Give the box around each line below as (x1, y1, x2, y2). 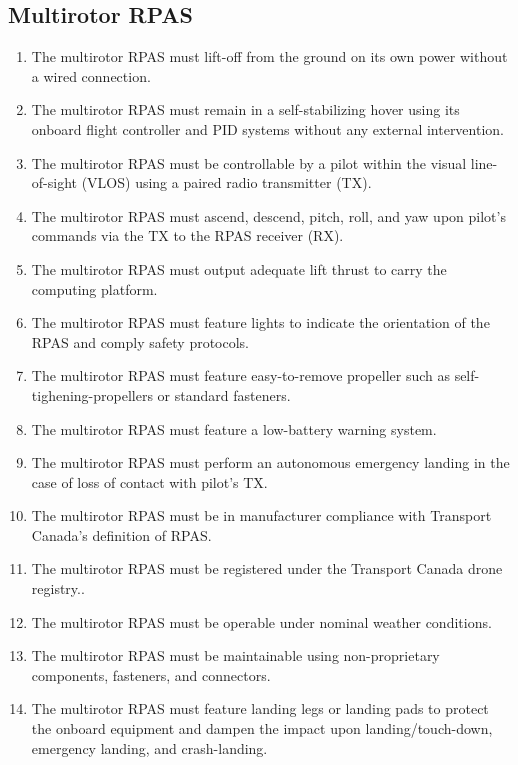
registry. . (31, 578, 85, 599)
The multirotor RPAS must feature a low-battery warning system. (31, 418, 437, 439)
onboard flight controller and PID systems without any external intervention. (31, 118, 504, 139)
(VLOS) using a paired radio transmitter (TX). (81, 172, 372, 193)
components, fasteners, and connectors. (31, 664, 271, 685)
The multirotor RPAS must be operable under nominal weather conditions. (31, 611, 492, 632)
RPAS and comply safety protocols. (31, 331, 250, 352)
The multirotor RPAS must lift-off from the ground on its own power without (31, 46, 508, 67)
